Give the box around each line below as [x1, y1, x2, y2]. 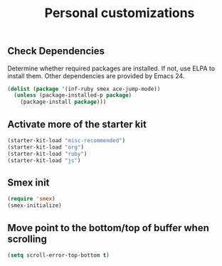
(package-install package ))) [20, 98, 107, 106]
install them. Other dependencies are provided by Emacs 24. [7, 71, 185, 80]
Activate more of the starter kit [7, 118, 147, 130]
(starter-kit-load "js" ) [7, 156, 81, 164]
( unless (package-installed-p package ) [14, 92, 132, 99]
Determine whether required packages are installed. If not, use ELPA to [7, 64, 216, 73]
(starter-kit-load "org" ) [7, 144, 84, 151]
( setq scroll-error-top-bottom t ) [7, 251, 110, 259]
